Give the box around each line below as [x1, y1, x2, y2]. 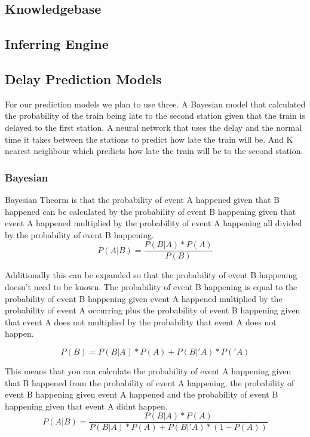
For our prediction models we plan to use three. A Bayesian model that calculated [5, 97, 306, 110]
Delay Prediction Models [5, 69, 162, 88]
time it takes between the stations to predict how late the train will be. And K [5, 133, 293, 145]
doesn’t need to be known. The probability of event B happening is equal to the [5, 280, 297, 293]
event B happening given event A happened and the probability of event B [5, 388, 278, 401]
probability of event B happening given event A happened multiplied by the [5, 292, 283, 304]
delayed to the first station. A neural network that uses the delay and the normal [5, 121, 302, 133]
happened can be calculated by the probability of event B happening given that [5, 205, 296, 217]
